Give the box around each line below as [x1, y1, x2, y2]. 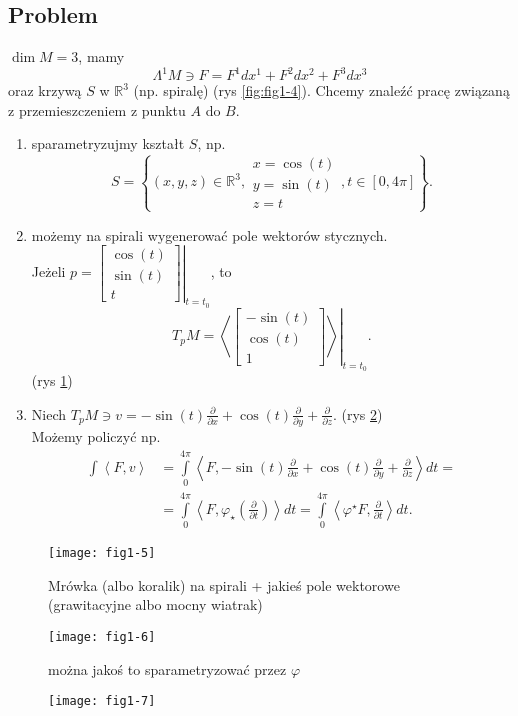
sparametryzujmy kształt [31, 133, 185, 154]
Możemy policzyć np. [31, 426, 161, 447]
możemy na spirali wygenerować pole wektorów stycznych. [31, 224, 388, 245]
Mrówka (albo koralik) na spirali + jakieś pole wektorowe [48, 574, 400, 595]
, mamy [78, 46, 125, 67]
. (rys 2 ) [332, 403, 383, 424]
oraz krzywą [8, 80, 82, 101]
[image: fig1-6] [48, 629, 156, 644]
